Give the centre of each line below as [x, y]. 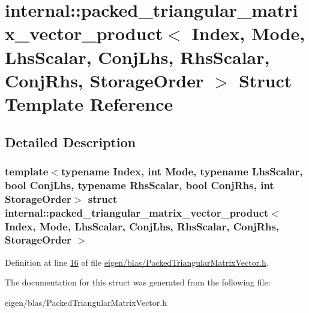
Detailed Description [70, 142]
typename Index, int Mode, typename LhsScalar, [182, 171]
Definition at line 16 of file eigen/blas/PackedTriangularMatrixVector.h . [137, 262]
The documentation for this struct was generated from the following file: [138, 282]
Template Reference [89, 103]
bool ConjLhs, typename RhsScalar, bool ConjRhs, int [139, 185]
